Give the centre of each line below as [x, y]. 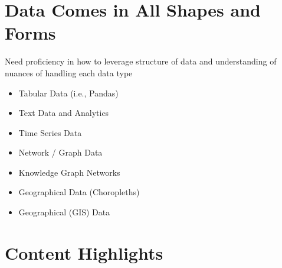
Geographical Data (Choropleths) [79, 192]
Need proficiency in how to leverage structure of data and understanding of [141, 61]
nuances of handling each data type [69, 72]
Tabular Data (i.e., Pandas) [68, 93]
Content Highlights [84, 252]
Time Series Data [50, 132]
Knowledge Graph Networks [69, 172]
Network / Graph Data [60, 152]
